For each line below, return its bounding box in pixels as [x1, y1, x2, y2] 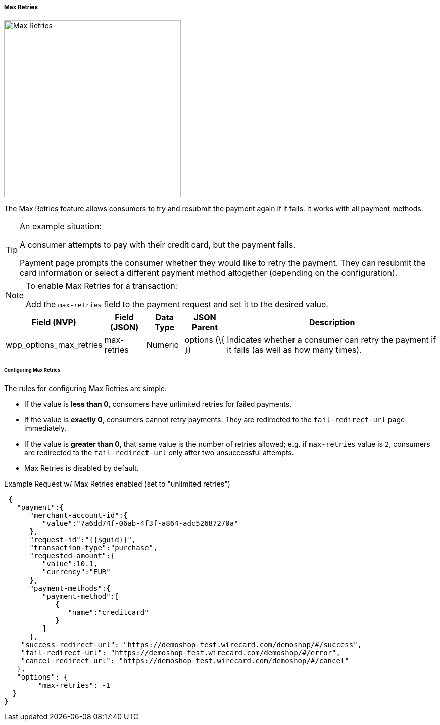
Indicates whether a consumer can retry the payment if [227, 334, 436, 345]
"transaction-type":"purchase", [29, 544, 158, 552]
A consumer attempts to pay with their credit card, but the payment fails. [20, 239, 296, 250]
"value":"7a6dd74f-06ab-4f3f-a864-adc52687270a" [42, 519, 238, 528]
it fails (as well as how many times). [227, 345, 362, 355]
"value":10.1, [42, 560, 98, 568]
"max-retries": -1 [38, 681, 111, 690]
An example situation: [20, 221, 102, 232]
